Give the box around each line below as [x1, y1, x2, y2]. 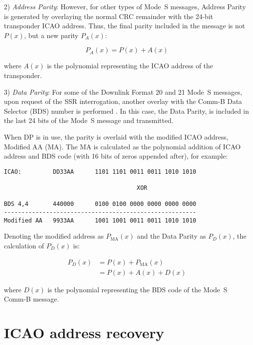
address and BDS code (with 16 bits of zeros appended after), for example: [4, 151, 228, 161]
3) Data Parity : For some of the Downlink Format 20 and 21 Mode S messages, [4, 86, 242, 97]
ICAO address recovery [4, 322, 165, 342]
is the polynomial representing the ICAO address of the [47, 61, 213, 71]
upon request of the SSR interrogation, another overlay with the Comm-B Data [4, 96, 242, 106]
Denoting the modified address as [4, 231, 104, 241]
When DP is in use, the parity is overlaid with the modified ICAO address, [4, 131, 229, 142]
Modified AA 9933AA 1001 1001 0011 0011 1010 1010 [4, 217, 196, 224]
